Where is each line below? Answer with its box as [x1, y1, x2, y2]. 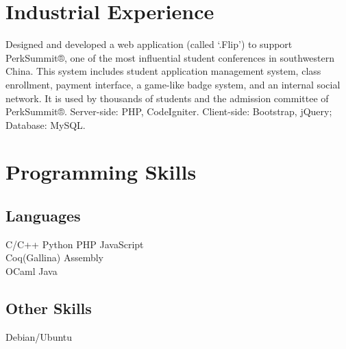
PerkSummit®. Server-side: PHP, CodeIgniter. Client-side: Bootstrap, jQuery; [5, 104, 332, 119]
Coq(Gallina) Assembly [5, 250, 103, 265]
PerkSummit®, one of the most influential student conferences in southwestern [5, 50, 335, 64]
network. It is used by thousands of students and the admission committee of [5, 91, 329, 105]
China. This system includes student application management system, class [5, 64, 321, 78]
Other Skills [5, 298, 92, 319]
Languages [5, 205, 81, 226]
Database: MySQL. [5, 117, 86, 132]
